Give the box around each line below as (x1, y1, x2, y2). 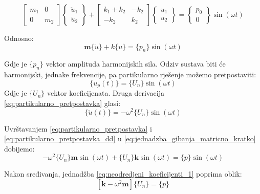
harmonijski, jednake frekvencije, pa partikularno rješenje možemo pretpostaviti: (4, 69, 256, 80)
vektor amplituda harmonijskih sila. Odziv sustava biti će (46, 58, 226, 69)
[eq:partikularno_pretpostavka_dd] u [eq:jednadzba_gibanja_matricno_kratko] (4, 133, 256, 144)
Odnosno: (4, 33, 34, 43)
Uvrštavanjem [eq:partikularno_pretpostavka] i (4, 123, 152, 134)
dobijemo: (4, 143, 35, 154)
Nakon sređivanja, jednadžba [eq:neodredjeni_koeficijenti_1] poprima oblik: (4, 168, 242, 179)
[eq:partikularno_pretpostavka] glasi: (4, 97, 121, 108)
